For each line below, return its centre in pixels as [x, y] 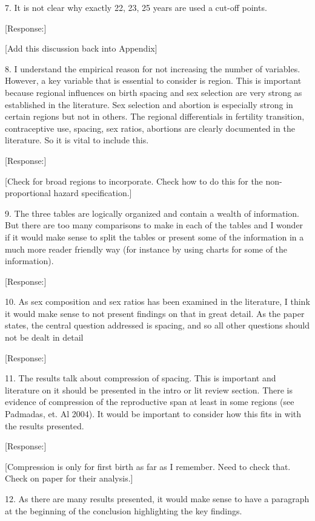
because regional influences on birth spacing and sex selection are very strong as [154, 92]
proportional [28, 193]
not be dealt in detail [44, 337]
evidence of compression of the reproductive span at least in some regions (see [150, 402]
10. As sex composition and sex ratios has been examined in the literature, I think [157, 301]
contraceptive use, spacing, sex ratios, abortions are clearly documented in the [150, 128]
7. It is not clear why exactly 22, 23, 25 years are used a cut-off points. [136, 7]
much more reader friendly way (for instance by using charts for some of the [146, 249]
